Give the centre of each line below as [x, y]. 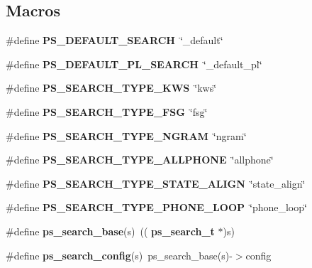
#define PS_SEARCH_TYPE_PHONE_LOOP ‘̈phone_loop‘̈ [156, 207]
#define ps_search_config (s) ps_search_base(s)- [119, 255]
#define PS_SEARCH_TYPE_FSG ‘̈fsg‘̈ [107, 111]
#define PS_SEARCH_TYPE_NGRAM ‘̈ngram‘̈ [126, 135]
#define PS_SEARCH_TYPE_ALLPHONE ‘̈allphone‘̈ [140, 160]
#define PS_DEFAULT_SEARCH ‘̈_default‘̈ [115, 40]
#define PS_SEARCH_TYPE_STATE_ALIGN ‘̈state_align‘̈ [156, 183]
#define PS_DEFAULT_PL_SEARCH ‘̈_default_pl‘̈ [134, 64]
